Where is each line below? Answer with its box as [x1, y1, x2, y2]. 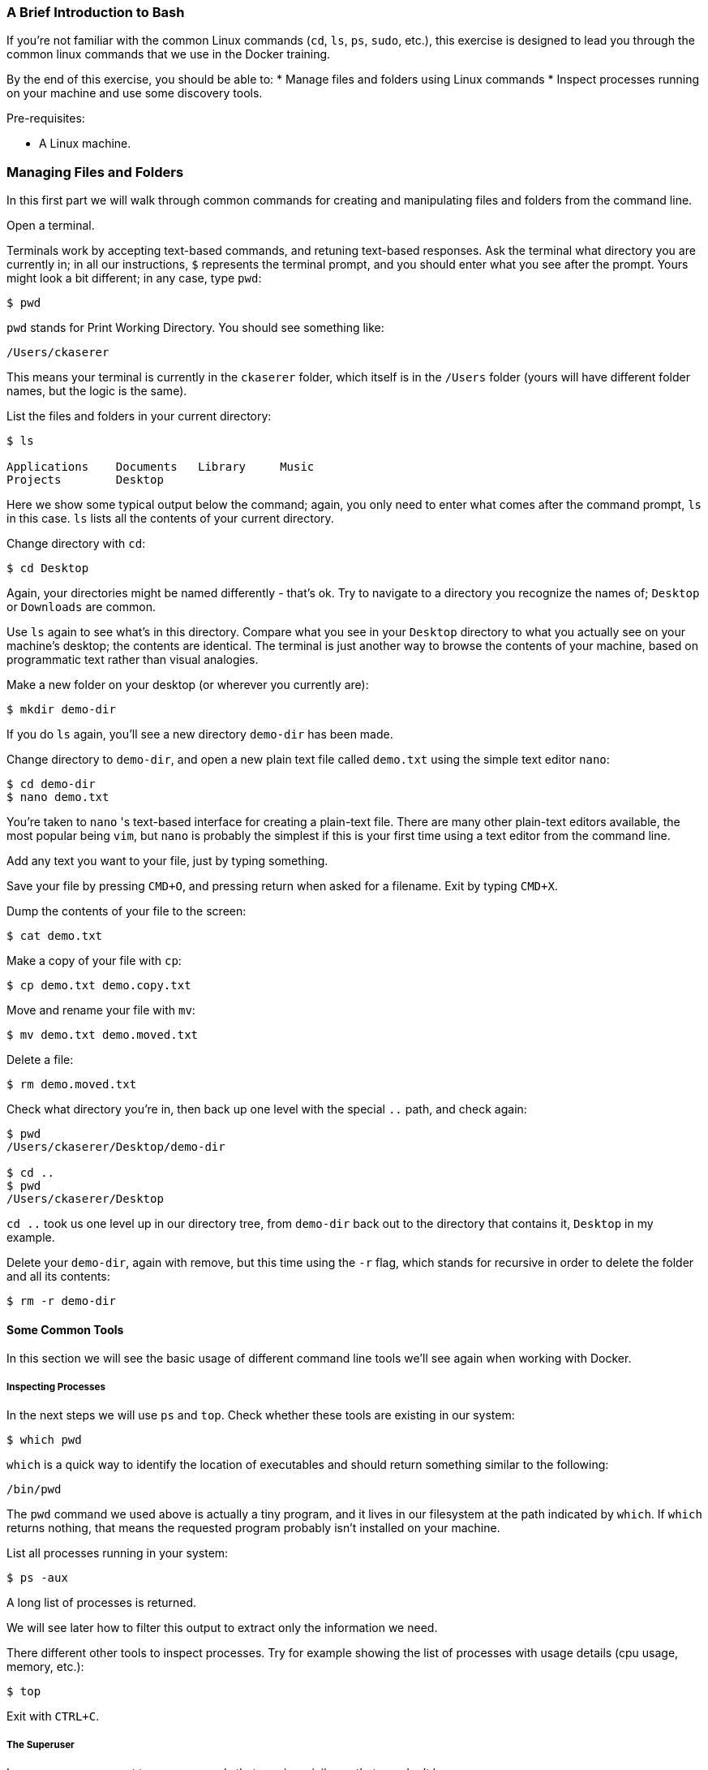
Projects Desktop [6, 473, 164, 487]
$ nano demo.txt [6, 790, 109, 804]
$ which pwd [6, 1433, 82, 1447]
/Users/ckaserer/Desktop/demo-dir [6, 1140, 225, 1154]
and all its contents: [6, 1269, 110, 1284]
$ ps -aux [6, 1571, 68, 1585]
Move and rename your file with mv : [6, 1003, 195, 1018]
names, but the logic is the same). [6, 384, 187, 398]
